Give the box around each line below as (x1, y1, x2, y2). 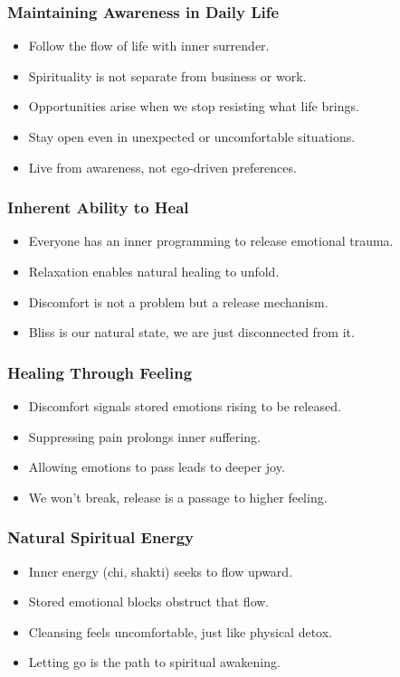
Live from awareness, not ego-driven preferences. (28, 157, 297, 176)
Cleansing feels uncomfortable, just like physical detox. (28, 622, 332, 641)
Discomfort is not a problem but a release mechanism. (28, 292, 329, 311)
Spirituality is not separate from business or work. (28, 66, 307, 85)
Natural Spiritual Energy (7, 526, 195, 549)
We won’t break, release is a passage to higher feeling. (28, 487, 328, 506)
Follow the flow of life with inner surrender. (28, 36, 270, 55)
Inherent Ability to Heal (7, 196, 189, 219)
